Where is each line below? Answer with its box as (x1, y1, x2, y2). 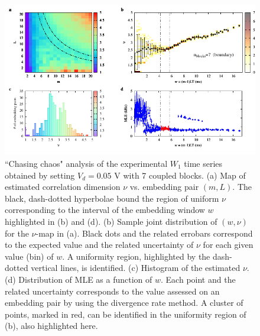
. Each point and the (161, 273, 236, 285)
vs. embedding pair (129, 180, 199, 193)
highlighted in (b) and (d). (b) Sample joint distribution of (5, 215, 217, 227)
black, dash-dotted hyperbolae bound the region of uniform (5, 192, 219, 204)
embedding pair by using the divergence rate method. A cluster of (5, 296, 243, 309)
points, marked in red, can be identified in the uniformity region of (5, 308, 246, 320)
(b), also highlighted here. (5, 319, 98, 332)
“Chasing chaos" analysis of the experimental (5, 157, 168, 169)
